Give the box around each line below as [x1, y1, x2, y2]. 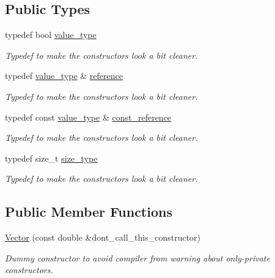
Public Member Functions [5, 202, 172, 221]
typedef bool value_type [5, 28, 97, 41]
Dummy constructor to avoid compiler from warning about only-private [5, 251, 270, 264]
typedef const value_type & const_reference [5, 110, 172, 123]
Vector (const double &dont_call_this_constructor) [5, 231, 201, 244]
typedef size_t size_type [5, 151, 98, 164]
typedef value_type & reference [5, 69, 123, 82]
